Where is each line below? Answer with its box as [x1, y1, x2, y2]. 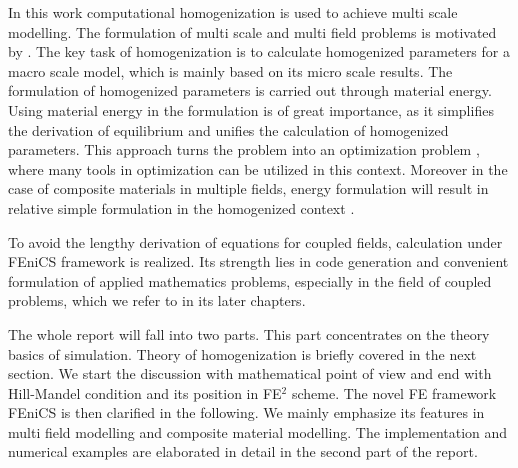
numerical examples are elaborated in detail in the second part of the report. [8, 441, 478, 462]
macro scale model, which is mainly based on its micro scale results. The [8, 60, 453, 81]
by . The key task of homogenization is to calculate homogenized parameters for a [8, 41, 510, 62]
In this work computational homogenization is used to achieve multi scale [8, 2, 458, 22]
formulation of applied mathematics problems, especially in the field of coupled [8, 270, 492, 291]
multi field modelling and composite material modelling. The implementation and [8, 421, 508, 442]
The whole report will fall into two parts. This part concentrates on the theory [8, 323, 490, 344]
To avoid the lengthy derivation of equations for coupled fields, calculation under [8, 231, 503, 252]
